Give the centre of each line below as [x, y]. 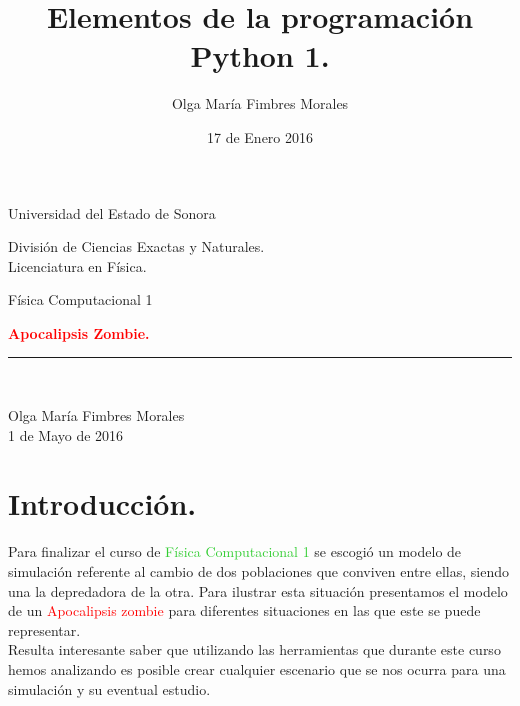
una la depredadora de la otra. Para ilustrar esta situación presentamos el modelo [258, 590]
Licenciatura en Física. [77, 265]
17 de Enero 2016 [259, 136]
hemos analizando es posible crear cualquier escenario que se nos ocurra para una [257, 668]
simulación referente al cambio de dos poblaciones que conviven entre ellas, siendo [258, 570]
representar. [44, 629]
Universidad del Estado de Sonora [112, 212]
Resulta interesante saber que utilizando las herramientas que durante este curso [254, 649]
